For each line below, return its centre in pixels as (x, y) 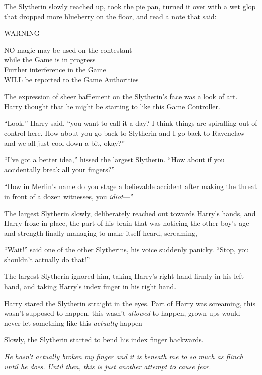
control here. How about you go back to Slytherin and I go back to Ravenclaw (124, 132)
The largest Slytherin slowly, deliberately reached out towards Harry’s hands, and (130, 213)
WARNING (22, 33)
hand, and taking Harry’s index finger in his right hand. (90, 286)
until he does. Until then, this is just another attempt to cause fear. (108, 366)
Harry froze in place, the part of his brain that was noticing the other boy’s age (127, 223)
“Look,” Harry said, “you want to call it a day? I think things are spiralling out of (131, 123)
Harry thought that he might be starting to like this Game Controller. (112, 106)
